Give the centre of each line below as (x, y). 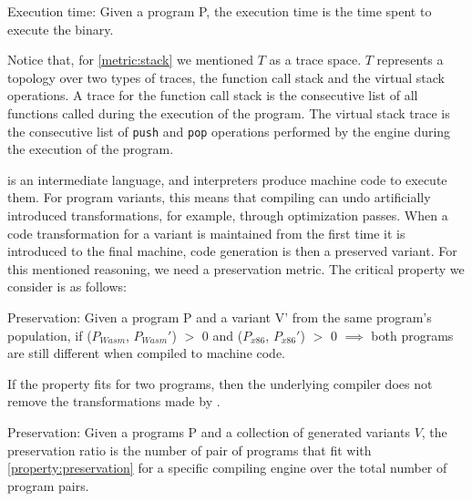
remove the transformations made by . (114, 401)
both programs (412, 335)
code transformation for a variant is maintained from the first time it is (206, 233)
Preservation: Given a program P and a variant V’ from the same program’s (220, 317)
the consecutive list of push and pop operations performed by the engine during (229, 131)
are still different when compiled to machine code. (147, 353)
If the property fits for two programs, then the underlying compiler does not (220, 383)
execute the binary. (61, 29)
